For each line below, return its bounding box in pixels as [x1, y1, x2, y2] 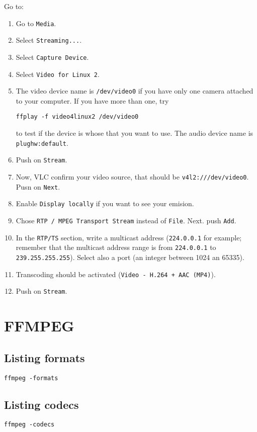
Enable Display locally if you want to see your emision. [16, 198, 194, 209]
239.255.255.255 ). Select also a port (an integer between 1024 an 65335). [16, 251, 244, 262]
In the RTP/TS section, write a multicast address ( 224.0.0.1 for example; [16, 232, 242, 242]
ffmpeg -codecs [4, 421, 55, 428]
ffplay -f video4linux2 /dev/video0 [16, 113, 139, 121]
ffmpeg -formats [4, 374, 58, 382]
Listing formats [4, 350, 85, 365]
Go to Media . [16, 18, 56, 28]
